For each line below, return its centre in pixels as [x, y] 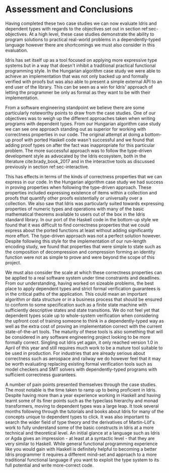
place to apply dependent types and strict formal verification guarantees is [83, 288]
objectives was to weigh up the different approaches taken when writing [80, 118]
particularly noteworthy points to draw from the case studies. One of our [80, 113]
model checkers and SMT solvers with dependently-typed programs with [81, 369]
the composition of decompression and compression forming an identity [80, 252]
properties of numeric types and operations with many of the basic [75, 209]
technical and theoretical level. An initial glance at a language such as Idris [82, 433]
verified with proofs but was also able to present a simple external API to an [84, 82]
